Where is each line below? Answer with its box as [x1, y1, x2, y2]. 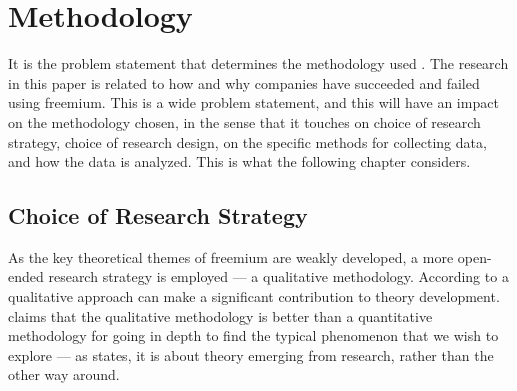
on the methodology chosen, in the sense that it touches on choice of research [8, 111, 481, 132]
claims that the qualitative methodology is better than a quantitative [8, 305, 433, 326]
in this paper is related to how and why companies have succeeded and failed [8, 72, 480, 93]
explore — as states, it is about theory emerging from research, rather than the [8, 344, 494, 365]
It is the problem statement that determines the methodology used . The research [8, 53, 509, 74]
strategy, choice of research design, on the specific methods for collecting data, [8, 131, 487, 152]
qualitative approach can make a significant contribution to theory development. [8, 286, 500, 307]
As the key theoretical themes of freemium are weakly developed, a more [8, 246, 454, 267]
